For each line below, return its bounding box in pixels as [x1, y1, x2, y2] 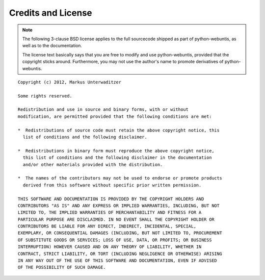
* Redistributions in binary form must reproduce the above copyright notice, [18, 148, 214, 153]
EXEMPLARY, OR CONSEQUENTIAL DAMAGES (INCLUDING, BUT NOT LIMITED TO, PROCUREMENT [18, 230, 222, 236]
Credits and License [9, 7, 93, 18]
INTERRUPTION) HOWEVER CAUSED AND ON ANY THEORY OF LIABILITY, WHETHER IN [18, 244, 202, 250]
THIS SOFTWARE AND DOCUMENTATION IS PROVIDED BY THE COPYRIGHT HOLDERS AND [18, 196, 204, 202]
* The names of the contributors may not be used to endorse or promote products [18, 176, 222, 181]
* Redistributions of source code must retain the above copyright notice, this [18, 127, 220, 133]
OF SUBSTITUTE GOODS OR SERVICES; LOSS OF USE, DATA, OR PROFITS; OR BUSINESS [18, 237, 212, 243]
